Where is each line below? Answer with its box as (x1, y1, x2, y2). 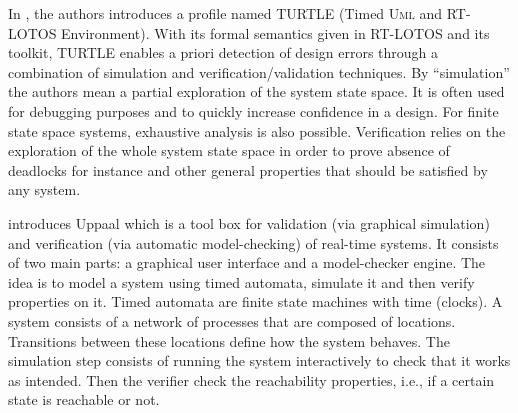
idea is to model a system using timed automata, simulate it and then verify (8, 271, 475, 292)
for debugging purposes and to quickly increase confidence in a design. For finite (8, 100, 499, 121)
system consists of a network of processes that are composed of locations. (8, 310, 456, 331)
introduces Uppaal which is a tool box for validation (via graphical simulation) (8, 212, 490, 233)
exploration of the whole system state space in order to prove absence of (8, 140, 450, 161)
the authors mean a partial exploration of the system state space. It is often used (8, 81, 505, 102)
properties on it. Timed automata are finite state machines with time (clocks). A (8, 291, 503, 312)
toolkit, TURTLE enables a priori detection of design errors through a (8, 42, 439, 63)
